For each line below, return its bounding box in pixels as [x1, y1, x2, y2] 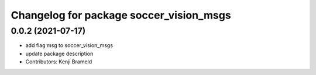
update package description [25, 50, 94, 57]
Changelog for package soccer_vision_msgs [11, 9, 231, 22]
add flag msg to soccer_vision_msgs [25, 42, 114, 49]
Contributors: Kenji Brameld [25, 58, 92, 65]
